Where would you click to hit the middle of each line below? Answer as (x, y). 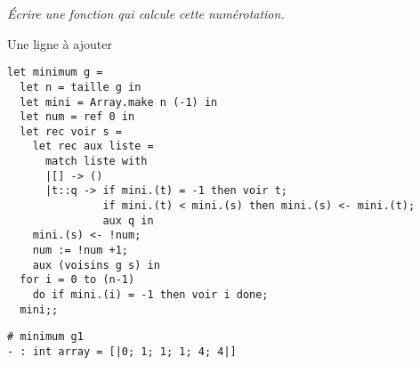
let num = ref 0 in (77, 117)
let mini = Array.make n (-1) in (119, 102)
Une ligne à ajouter (60, 43)
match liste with (96, 162)
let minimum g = (55, 73)
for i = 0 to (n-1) (77, 280)
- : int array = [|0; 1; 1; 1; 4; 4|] (122, 352)
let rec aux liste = (93, 146)
